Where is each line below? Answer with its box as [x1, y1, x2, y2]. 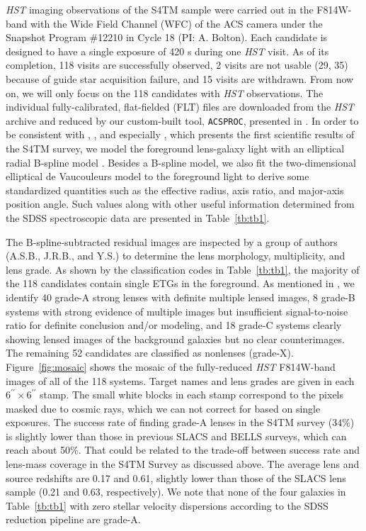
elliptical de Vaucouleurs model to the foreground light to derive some [6, 169, 309, 184]
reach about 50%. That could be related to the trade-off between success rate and [6, 442, 360, 457]
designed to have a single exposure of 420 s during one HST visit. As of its [6, 43, 329, 58]
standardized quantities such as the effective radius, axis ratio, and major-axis [6, 182, 344, 197]
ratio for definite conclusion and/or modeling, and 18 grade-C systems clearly [6, 318, 342, 332]
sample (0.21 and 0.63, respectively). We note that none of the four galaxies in [6, 484, 346, 499]
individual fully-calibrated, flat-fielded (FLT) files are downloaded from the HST [6, 99, 355, 114]
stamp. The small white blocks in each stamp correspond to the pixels [39, 387, 344, 402]
